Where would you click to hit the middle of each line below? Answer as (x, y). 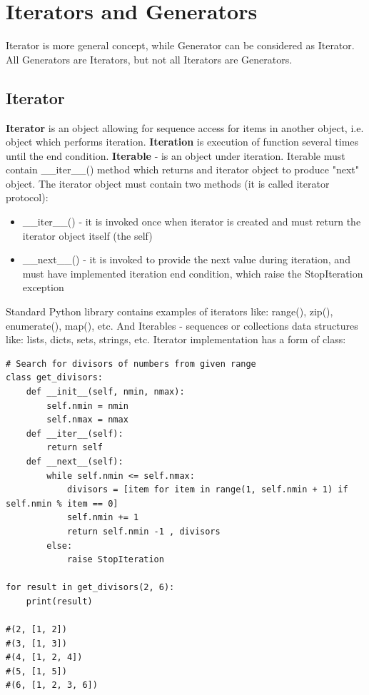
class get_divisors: (55, 378)
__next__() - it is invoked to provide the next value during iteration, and (186, 259)
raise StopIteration (115, 560)
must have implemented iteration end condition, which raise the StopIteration (193, 273)
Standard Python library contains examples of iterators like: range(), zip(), (170, 311)
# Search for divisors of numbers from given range (131, 364)
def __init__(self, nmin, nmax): (105, 392)
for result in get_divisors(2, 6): (90, 588)
